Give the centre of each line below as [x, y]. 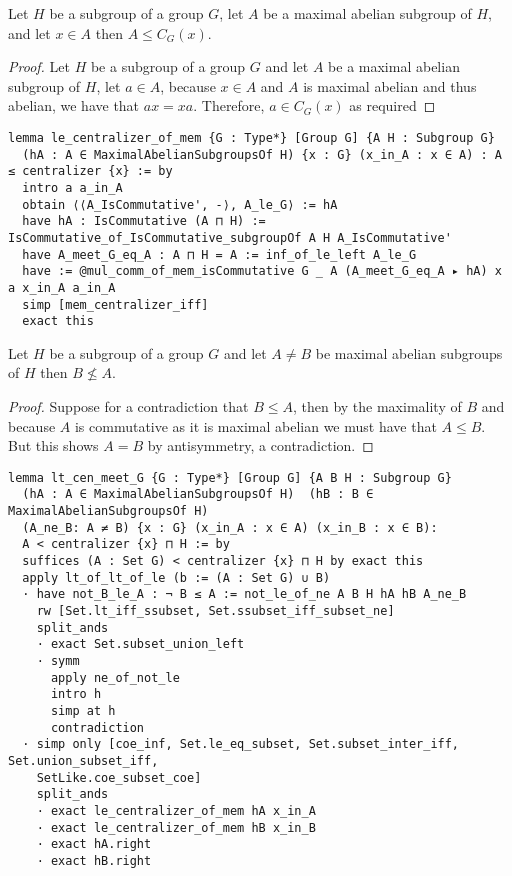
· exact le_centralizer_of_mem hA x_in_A [176, 810]
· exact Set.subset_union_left [140, 644]
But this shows [53, 445]
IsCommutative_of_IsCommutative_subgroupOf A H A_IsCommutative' [230, 237]
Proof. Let [39, 66]
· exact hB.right [94, 860]
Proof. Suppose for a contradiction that [128, 406]
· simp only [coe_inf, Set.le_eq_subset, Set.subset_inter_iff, [241, 744]
